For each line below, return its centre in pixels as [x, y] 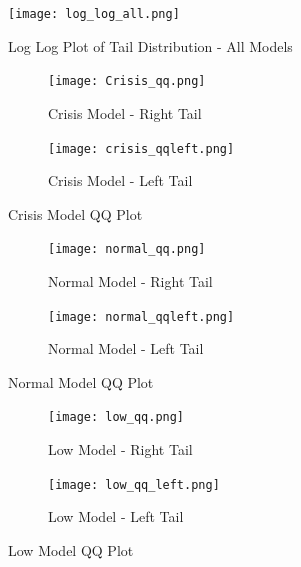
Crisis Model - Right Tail [125, 112]
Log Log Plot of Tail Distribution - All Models [150, 45]
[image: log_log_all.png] [94, 14]
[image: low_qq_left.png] [134, 484]
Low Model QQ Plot [71, 549]
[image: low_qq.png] [116, 417]
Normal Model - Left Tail [126, 348]
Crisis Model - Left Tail [120, 180]
